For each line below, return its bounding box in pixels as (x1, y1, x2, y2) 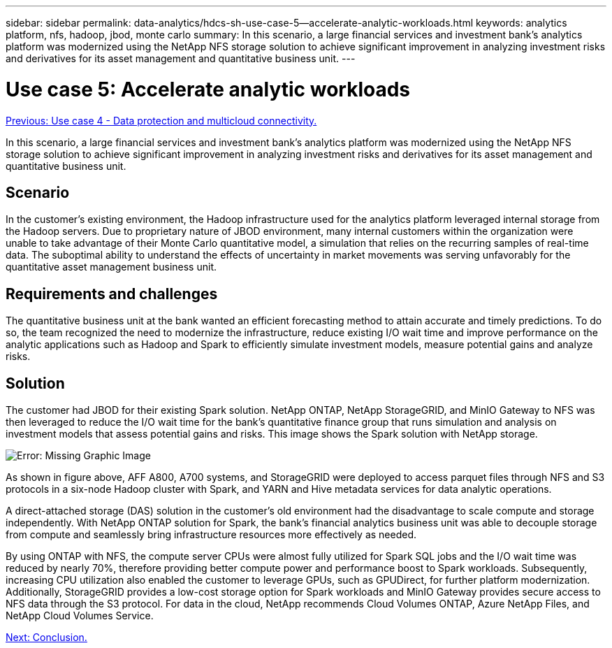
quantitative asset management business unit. (6, 261, 217, 273)
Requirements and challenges (6, 285, 218, 303)
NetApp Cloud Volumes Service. (6, 610, 154, 622)
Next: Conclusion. (6, 631, 87, 644)
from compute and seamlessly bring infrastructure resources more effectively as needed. (6, 528, 416, 541)
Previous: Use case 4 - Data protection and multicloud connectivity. (6, 114, 317, 127)
